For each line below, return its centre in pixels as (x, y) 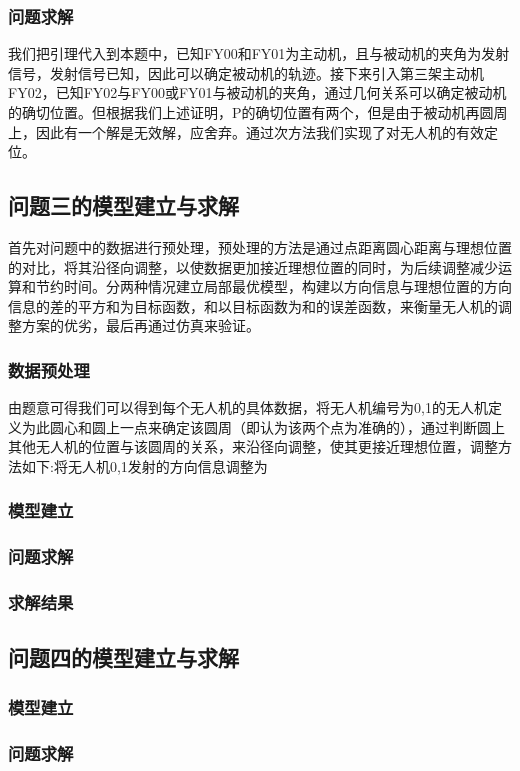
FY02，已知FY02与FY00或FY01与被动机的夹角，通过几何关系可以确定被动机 (257, 92)
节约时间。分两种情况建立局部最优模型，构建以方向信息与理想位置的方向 (273, 286)
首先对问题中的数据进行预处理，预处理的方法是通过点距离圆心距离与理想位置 (260, 246)
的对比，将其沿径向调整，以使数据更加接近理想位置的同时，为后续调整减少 (253, 266)
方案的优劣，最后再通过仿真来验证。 (140, 325)
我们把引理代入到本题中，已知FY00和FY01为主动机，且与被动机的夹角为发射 (259, 53)
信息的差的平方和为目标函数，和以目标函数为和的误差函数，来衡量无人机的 (253, 305)
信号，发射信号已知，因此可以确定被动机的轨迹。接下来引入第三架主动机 (246, 72)
